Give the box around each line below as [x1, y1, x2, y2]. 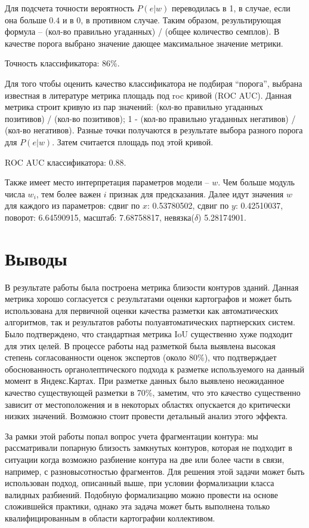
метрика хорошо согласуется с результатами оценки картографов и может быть [5, 292, 292, 305]
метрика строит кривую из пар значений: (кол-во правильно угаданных [5, 100, 263, 113]
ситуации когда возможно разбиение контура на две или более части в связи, [5, 453, 285, 465]
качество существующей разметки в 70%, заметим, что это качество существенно [5, 386, 301, 398]
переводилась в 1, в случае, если [172, 2, 291, 14]
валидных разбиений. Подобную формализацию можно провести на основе [5, 488, 278, 500]
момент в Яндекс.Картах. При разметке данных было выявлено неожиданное [5, 374, 285, 387]
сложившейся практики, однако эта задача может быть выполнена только [5, 500, 270, 512]
